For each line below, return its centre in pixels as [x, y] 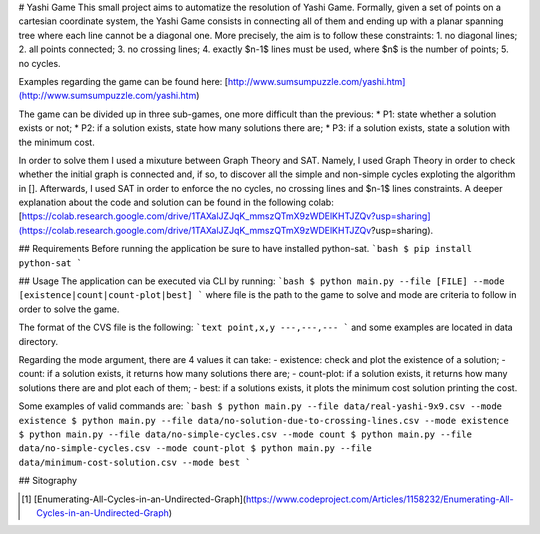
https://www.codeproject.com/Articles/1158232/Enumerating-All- [379, 499]
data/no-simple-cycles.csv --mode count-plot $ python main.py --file [195, 448]
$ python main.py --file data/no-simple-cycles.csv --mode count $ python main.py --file [245, 434]
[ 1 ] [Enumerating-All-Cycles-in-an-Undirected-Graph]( [134, 499]
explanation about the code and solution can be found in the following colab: [176, 202]
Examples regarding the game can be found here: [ [123, 81]
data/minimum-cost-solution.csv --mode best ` [134, 462]
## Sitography [48, 481]
